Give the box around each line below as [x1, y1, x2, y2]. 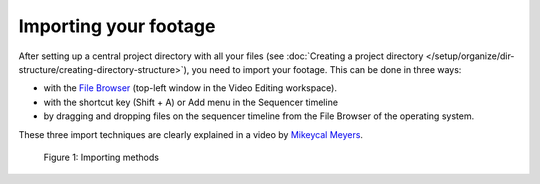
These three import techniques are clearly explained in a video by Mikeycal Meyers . [18, 128, 364, 140]
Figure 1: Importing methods [43, 151, 160, 163]
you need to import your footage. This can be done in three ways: [191, 63, 462, 75]
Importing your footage [18, 15, 216, 37]
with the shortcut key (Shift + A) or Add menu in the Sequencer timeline [43, 96, 339, 108]
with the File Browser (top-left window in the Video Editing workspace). [43, 82, 337, 94]
